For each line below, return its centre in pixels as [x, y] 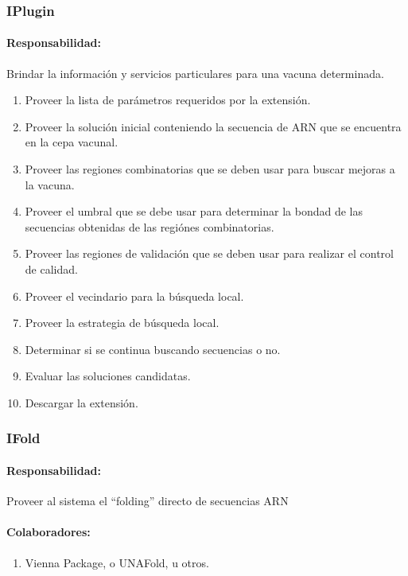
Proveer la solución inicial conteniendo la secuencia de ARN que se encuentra [213, 126]
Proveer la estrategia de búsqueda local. [122, 323]
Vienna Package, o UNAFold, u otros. [117, 562]
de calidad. [51, 269]
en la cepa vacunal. [72, 142]
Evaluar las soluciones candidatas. [108, 376]
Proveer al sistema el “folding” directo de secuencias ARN [148, 501]
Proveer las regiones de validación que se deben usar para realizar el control [209, 253]
